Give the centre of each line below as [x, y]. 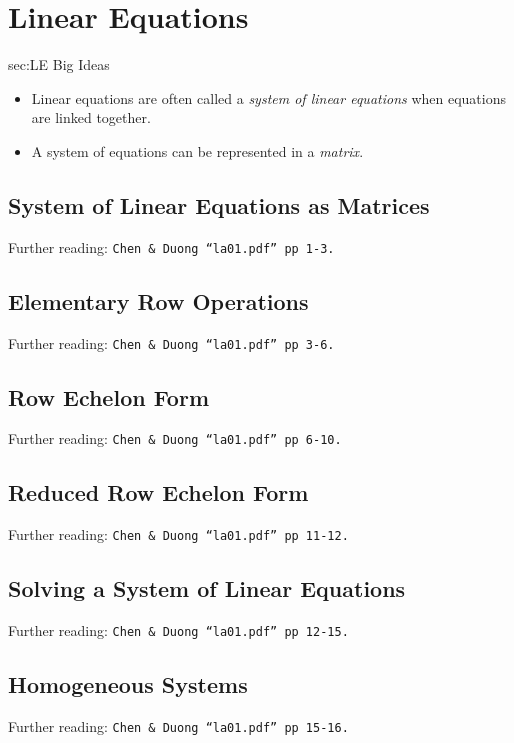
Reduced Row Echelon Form [158, 492]
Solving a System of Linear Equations [207, 588]
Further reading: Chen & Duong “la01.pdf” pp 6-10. [175, 438]
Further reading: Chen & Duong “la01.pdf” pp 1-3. [171, 246]
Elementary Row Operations [158, 300]
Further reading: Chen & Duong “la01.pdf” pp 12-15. [178, 630]
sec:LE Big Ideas [59, 64]
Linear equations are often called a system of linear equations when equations [268, 97]
